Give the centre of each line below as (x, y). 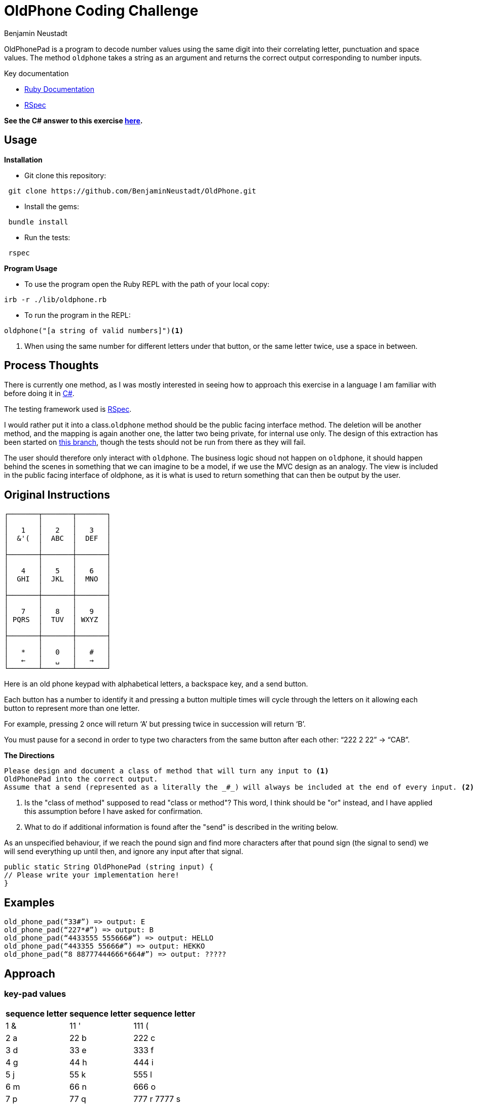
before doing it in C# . (39, 394)
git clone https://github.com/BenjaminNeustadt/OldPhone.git (132, 191)
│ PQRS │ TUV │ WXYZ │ (58, 620)
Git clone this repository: (65, 175)
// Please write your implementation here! (92, 875)
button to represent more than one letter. (72, 708)
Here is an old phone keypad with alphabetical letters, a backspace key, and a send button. (156, 684)
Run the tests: (47, 237)
